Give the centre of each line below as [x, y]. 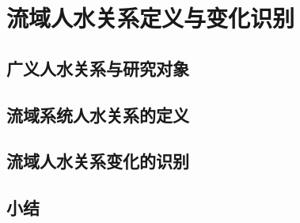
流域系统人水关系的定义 [98, 114]
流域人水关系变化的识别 [98, 161]
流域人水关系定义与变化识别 [151, 18]
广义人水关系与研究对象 [98, 68]
